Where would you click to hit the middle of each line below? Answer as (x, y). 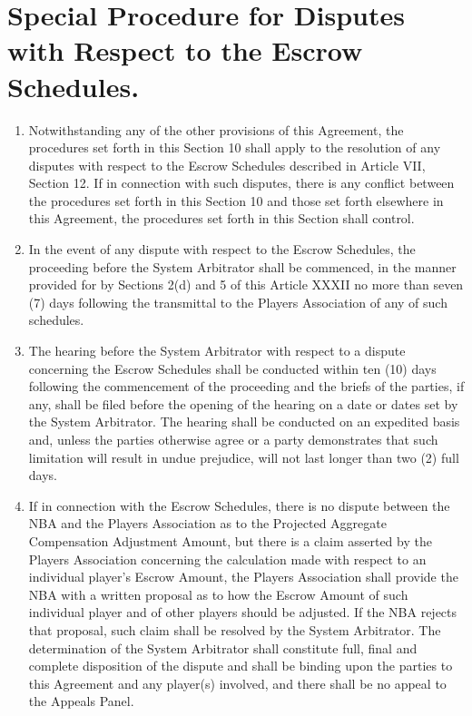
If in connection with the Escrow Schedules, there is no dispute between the (239, 505)
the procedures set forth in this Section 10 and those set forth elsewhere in (236, 200)
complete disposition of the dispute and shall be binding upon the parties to (241, 666)
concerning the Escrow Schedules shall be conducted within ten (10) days (232, 368)
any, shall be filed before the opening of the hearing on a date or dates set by (243, 403)
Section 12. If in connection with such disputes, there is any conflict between (241, 183)
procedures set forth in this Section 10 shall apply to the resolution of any (235, 147)
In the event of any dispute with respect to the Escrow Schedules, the (222, 249)
